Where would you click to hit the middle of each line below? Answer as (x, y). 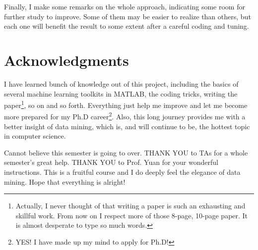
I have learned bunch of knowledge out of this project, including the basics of (121, 83)
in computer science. (35, 136)
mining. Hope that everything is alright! (65, 181)
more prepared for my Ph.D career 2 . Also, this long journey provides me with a (125, 116)
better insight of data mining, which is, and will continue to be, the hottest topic (127, 126)
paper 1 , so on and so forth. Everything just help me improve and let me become (126, 104)
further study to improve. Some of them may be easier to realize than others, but (128, 16)
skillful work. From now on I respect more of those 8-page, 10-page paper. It (132, 215)
